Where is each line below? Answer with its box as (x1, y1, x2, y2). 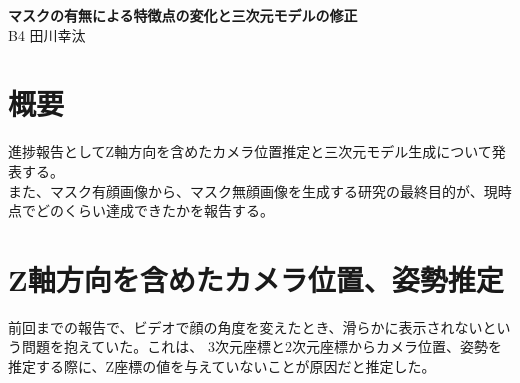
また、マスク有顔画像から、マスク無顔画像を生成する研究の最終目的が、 (8, 180, 484, 201)
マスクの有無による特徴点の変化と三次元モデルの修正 (8, 5, 358, 25)
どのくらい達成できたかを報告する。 (35, 200, 274, 221)
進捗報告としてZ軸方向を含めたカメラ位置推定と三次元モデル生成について (8, 141, 492, 162)
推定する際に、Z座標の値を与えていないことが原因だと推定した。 (8, 356, 436, 376)
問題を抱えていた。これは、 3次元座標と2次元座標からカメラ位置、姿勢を (21, 336, 502, 357)
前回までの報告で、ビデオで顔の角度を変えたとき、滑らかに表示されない (8, 316, 483, 337)
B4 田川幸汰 (8, 24, 86, 45)
